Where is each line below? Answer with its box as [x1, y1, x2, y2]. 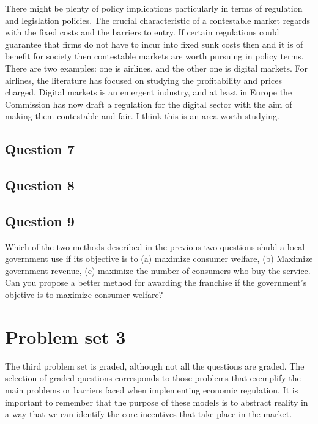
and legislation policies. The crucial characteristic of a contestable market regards [5, 13, 311, 26]
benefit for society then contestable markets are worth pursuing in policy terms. [5, 50, 304, 62]
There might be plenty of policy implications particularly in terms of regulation [5, 2, 303, 14]
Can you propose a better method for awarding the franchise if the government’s [5, 276, 307, 289]
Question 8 [5, 176, 75, 195]
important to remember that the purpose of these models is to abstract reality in [5, 395, 308, 408]
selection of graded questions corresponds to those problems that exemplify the [5, 371, 301, 384]
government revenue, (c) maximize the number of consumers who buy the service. [5, 264, 311, 277]
